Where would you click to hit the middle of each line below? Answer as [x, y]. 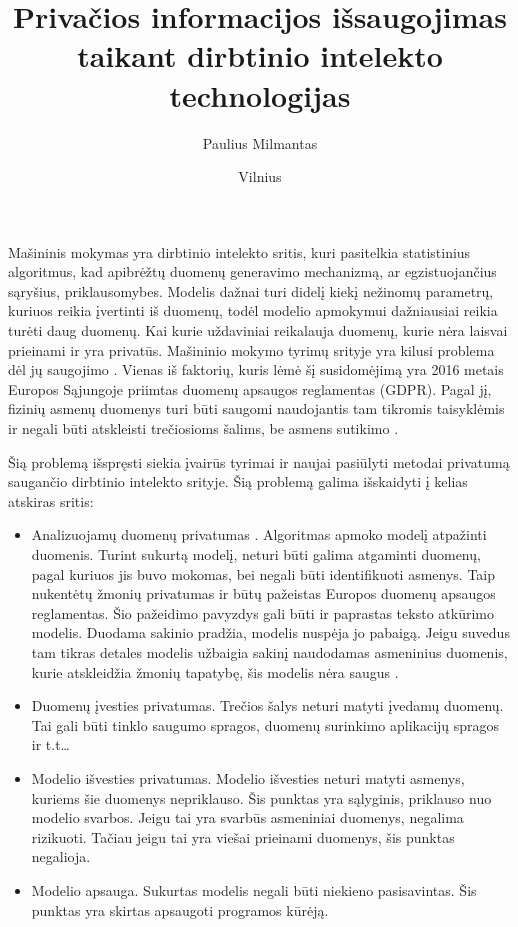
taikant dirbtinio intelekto [260, 55]
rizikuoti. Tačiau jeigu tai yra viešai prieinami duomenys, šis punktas [243, 836]
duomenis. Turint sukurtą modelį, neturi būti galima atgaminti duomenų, [256, 554]
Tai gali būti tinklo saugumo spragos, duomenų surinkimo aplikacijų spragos [265, 724]
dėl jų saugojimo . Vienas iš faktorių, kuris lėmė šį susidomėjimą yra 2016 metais [256, 369]
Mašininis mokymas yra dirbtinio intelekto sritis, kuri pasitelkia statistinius [239, 251]
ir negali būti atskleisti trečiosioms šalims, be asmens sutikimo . [203, 428]
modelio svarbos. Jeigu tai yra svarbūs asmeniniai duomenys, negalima [247, 817]
